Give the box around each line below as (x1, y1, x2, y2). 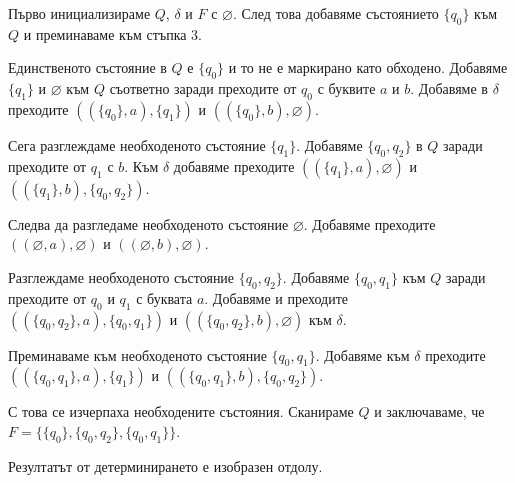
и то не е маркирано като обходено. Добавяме (228, 57, 508, 78)
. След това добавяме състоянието (232, 3, 439, 23)
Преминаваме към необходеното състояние (8, 344, 267, 365)
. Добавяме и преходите (204, 287, 349, 308)
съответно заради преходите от (109, 78, 297, 99)
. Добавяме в (410, 78, 488, 99)
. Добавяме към (315, 344, 410, 365)
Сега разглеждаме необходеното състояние (8, 134, 266, 155)
